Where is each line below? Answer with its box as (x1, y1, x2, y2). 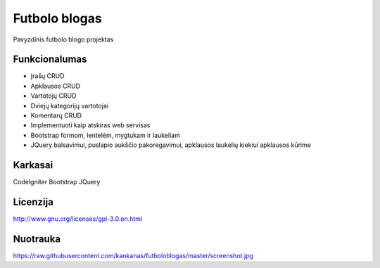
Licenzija (13, 196, 54, 208)
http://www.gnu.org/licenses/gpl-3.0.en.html (13, 215, 143, 223)
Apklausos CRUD (30, 82, 81, 90)
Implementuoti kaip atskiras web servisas (30, 121, 151, 129)
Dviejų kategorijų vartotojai (30, 101, 109, 110)
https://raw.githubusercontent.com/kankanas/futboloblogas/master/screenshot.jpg (13, 251, 253, 260)
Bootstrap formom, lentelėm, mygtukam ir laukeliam (30, 131, 181, 139)
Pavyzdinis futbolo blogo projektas (13, 35, 114, 44)
